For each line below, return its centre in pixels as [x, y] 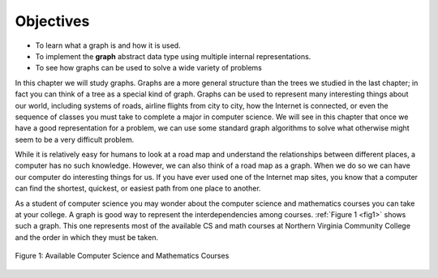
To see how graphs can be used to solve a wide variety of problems [149, 68]
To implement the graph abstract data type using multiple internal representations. [173, 56]
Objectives [52, 21]
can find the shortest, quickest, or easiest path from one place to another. [138, 188]
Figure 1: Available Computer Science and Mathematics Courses [122, 256]
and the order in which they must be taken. [86, 237]
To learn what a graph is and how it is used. [108, 45]
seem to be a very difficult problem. [75, 139]
